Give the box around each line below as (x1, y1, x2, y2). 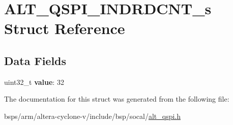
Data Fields (4, 52, 67, 68)
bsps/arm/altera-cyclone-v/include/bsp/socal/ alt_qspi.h (4, 110, 181, 121)
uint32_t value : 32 (4, 76, 64, 87)
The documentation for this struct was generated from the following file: (4, 93, 229, 104)
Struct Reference (4, 18, 125, 39)
